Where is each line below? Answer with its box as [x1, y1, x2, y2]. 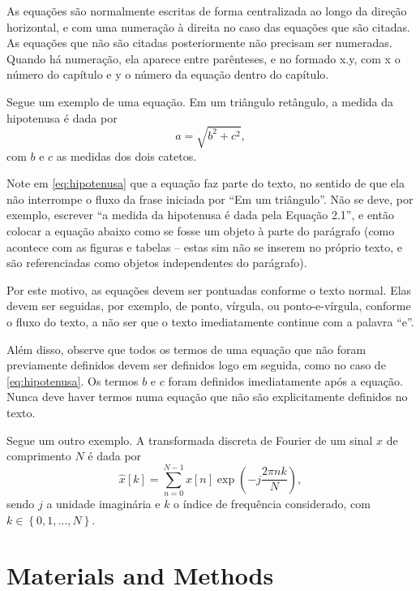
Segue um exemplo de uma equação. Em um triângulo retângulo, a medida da [6, 93, 394, 110]
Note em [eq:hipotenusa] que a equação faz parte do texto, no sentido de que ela [6, 175, 405, 192]
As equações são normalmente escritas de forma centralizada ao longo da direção [6, 2, 407, 19]
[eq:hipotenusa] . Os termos [6, 372, 139, 389]
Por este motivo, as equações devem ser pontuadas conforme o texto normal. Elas [6, 281, 412, 298]
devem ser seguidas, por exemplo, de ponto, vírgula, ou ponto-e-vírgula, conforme [6, 297, 411, 314]
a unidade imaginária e [46, 494, 161, 511]
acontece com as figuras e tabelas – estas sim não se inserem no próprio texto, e [6, 238, 402, 255]
